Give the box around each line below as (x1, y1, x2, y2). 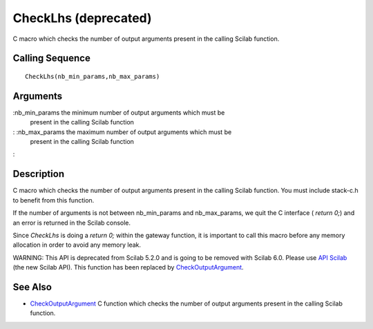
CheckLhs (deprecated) (12, 10, 152, 26)
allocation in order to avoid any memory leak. (12, 241, 142, 249)
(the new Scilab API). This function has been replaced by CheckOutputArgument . (12, 263, 245, 272)
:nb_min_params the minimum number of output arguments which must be (12, 108, 225, 117)
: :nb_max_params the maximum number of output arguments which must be (12, 128, 232, 136)
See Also (12, 281, 52, 293)
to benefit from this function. (12, 196, 95, 204)
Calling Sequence (12, 53, 91, 64)
